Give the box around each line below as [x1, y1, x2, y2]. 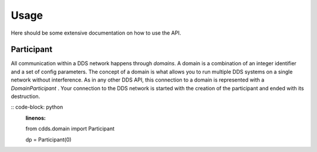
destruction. [11, 93, 41, 100]
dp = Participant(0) [25, 136, 72, 143]
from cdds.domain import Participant [25, 125, 114, 132]
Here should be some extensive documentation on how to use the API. [11, 29, 181, 36]
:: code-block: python [11, 103, 63, 111]
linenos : [25, 114, 46, 121]
